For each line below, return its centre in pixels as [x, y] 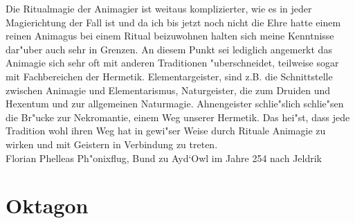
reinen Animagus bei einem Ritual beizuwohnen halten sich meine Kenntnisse [170, 36]
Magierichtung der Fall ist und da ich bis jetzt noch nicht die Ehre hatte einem [173, 22]
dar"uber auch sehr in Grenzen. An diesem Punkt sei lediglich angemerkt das [169, 49]
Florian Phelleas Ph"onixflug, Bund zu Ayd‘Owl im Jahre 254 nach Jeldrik [164, 158]
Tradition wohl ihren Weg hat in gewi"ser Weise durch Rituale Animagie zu [166, 131]
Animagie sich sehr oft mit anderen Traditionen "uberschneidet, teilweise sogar [172, 63]
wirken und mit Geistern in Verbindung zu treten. [112, 144]
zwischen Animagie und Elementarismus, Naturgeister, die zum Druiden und [168, 90]
